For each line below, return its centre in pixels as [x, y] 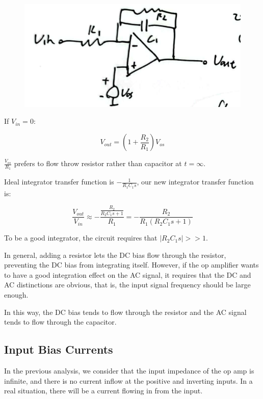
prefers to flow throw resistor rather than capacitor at [98, 163]
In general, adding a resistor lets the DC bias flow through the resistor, [115, 255]
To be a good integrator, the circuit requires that [81, 238]
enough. [16, 295]
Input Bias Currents [59, 349]
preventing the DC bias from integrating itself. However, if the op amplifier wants [131, 265]
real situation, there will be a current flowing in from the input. [103, 391]
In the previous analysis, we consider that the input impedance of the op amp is [129, 371]
